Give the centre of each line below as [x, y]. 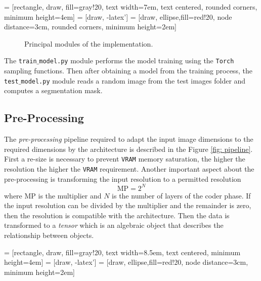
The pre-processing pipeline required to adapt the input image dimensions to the [129, 139]
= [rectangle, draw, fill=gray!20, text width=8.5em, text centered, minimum [122, 252]
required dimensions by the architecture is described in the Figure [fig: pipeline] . [128, 149]
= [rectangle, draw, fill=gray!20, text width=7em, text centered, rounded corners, [131, 7]
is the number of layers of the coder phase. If [181, 195]
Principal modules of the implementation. [89, 43]
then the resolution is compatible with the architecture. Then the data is [117, 215]
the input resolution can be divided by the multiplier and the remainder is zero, [128, 205]
